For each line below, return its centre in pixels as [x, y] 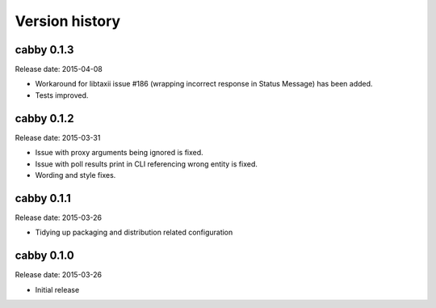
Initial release [57, 289]
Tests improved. [62, 95]
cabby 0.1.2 [44, 118]
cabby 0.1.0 [44, 256]
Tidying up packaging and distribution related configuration [134, 232]
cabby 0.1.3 [44, 50]
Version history [68, 21]
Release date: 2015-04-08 [59, 70]
